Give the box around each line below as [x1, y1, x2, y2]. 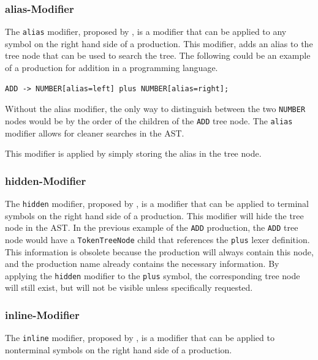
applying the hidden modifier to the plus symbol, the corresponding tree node [5, 269, 300, 282]
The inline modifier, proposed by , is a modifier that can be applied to [5, 331, 274, 344]
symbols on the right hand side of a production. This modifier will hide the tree [5, 209, 304, 222]
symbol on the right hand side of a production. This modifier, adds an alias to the [5, 37, 313, 50]
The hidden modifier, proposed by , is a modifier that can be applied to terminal [5, 197, 309, 209]
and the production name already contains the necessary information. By [5, 257, 279, 270]
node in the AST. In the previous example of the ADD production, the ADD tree [5, 221, 298, 234]
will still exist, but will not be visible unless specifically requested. [5, 281, 253, 294]
